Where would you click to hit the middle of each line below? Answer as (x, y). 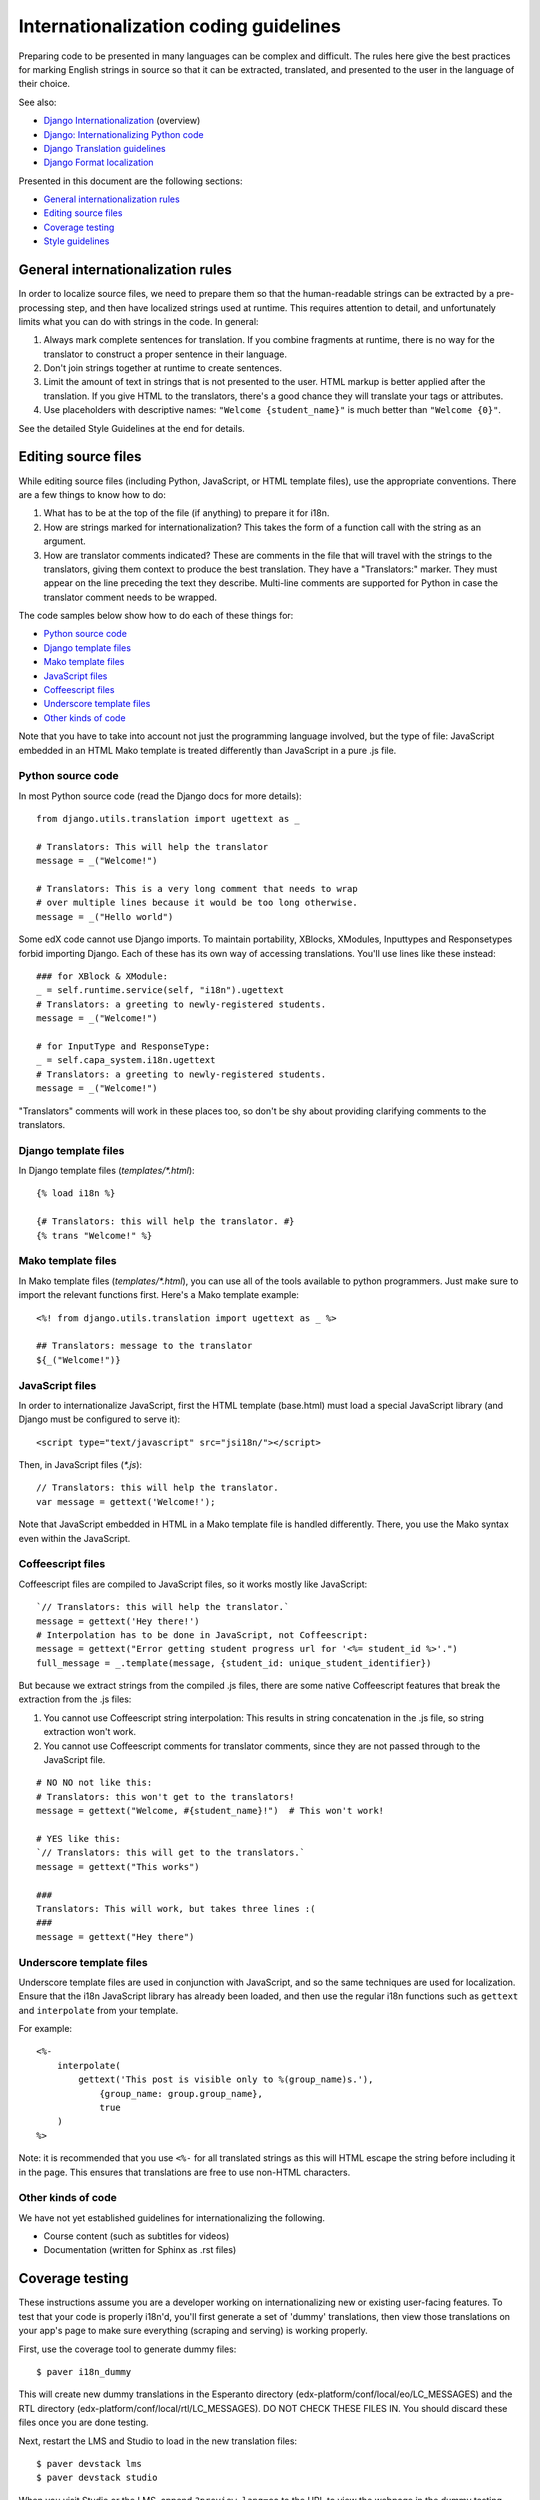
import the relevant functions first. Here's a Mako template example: (159, 1295)
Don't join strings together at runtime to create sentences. (162, 368)
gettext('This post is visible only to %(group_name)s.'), (226, 2079)
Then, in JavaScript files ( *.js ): (80, 1465)
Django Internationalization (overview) (122, 121)
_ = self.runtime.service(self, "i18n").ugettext (160, 990)
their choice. (44, 84)
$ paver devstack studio (97, 2478)
